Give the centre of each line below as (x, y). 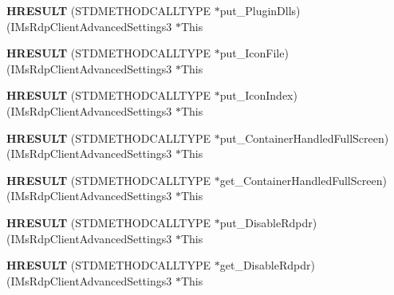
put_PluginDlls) (260, 10)
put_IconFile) (254, 53)
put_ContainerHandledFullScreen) (304, 138)
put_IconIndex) (258, 95)
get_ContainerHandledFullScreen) (303, 180)
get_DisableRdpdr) (267, 265)
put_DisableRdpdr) (268, 222)
